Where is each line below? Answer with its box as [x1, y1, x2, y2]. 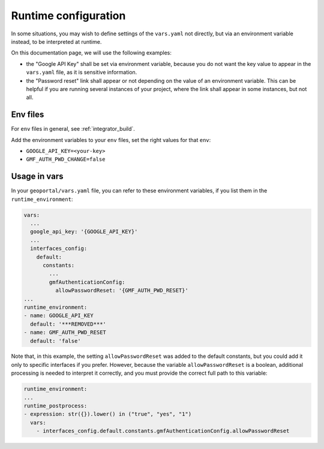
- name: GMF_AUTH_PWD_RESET [23, 329, 106, 336]
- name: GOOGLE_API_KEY [23, 312, 94, 319]
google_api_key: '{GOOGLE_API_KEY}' [30, 228, 138, 235]
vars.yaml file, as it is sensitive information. [26, 69, 137, 76]
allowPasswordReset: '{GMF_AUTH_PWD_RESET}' [55, 287, 188, 294]
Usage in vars [11, 171, 64, 182]
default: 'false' [30, 337, 81, 344]
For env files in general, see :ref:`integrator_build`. [11, 125, 135, 132]
